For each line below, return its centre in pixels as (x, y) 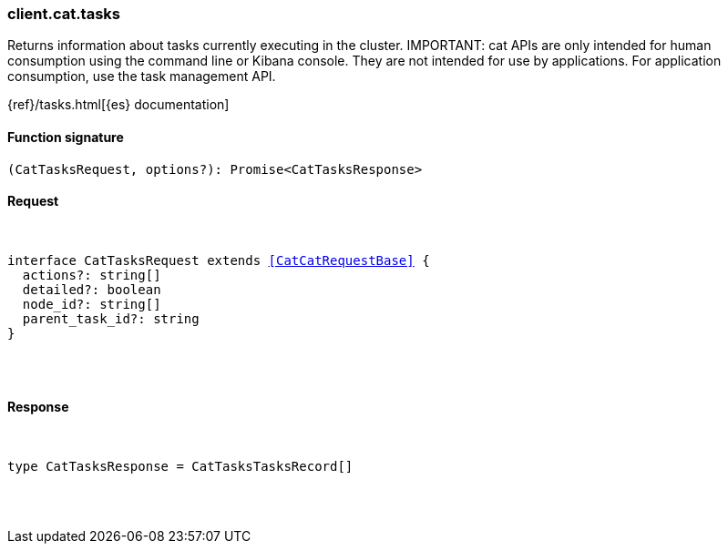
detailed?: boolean (92, 289)
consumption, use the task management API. (142, 77)
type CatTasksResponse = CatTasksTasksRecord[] (180, 467)
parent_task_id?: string (111, 318)
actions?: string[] (92, 275)
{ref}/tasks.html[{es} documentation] (118, 105)
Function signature (66, 137)
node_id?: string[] (92, 304)
